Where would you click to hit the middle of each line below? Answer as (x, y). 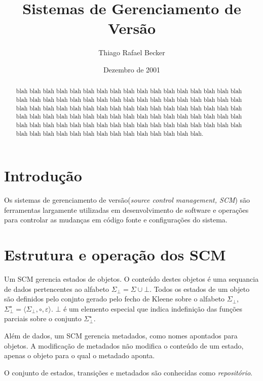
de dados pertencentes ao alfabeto (57, 289)
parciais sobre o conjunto (43, 318)
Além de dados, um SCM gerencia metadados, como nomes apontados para (121, 336)
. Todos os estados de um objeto (200, 289)
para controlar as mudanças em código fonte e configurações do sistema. (116, 220)
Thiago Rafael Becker (132, 52)
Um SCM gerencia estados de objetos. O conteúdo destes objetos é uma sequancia (131, 279)
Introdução (43, 176)
